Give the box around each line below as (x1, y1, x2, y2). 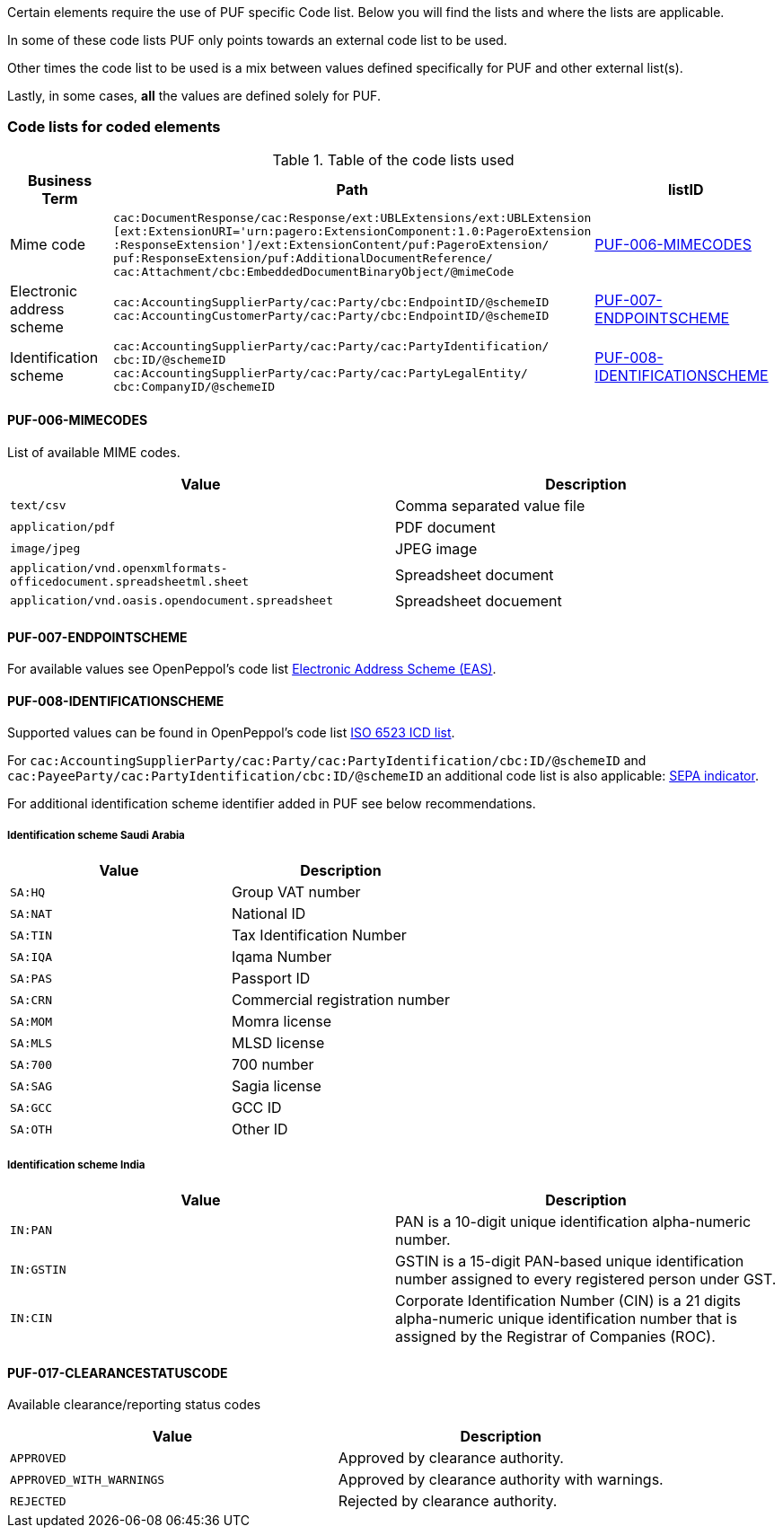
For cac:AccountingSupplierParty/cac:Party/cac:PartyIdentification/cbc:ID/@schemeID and (7, 753, 647, 769)
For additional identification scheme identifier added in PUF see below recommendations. (7, 796, 536, 812)
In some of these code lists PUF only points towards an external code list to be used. (7, 32, 507, 48)
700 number (231, 1055, 314, 1074)
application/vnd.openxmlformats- (10, 560, 228, 575)
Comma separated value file (395, 496, 585, 515)
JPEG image (395, 539, 478, 558)
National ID (231, 904, 306, 923)
